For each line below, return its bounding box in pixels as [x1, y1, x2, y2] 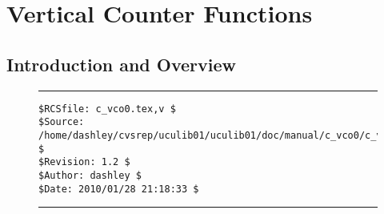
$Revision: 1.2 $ [38, 156, 130, 168]
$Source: [38, 116, 85, 128]
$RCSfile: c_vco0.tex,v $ [38, 103, 176, 115]
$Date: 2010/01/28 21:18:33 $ [38, 183, 199, 195]
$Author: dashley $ [38, 169, 142, 181]
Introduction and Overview [6, 51, 237, 76]
